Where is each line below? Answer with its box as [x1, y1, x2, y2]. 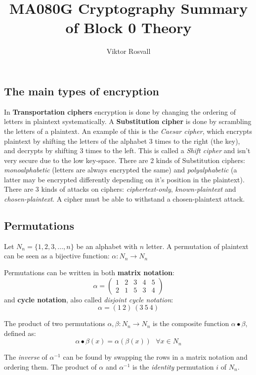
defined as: [4, 328, 36, 338]
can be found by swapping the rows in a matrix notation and [63, 352, 248, 362]
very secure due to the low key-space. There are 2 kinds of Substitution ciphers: [4, 155, 245, 165]
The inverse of [4, 352, 47, 362]
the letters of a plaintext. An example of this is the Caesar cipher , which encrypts [4, 125, 253, 136]
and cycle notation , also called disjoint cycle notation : [4, 294, 173, 304]
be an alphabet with [76, 241, 138, 251]
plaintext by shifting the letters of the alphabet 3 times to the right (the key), [4, 135, 240, 146]
